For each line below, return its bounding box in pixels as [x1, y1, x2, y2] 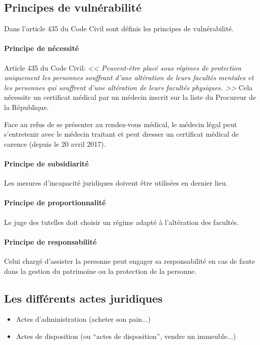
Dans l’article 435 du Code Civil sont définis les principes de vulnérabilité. [4, 23, 234, 34]
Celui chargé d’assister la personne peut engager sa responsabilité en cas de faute [4, 255, 255, 266]
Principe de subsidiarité [4, 158, 89, 168]
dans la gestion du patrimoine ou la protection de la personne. [4, 265, 197, 276]
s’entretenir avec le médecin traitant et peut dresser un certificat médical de [4, 129, 239, 139]
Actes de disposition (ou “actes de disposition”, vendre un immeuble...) [16, 330, 236, 341]
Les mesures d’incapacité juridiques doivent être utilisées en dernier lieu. [4, 178, 228, 188]
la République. [4, 101, 49, 112]
